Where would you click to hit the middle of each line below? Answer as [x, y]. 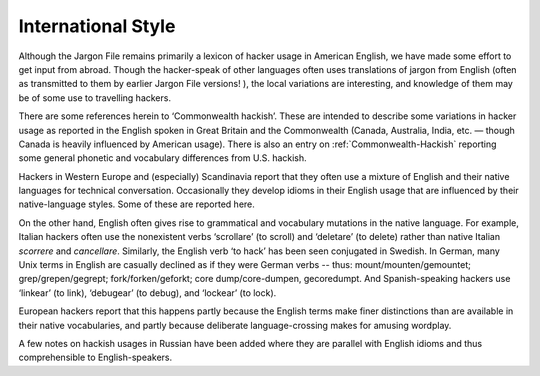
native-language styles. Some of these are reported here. [136, 204]
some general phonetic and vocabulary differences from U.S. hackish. [162, 158]
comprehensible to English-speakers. [95, 357]
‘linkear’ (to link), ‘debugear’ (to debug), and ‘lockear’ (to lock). [147, 292]
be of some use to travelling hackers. [95, 97]
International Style [97, 26]
